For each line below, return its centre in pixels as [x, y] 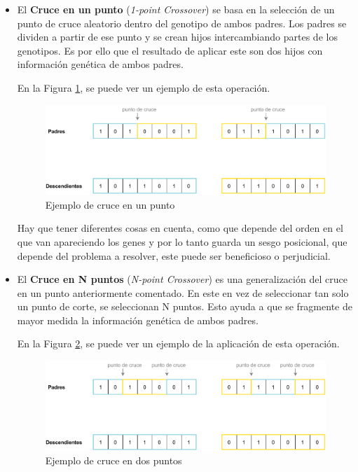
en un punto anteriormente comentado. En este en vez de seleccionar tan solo [183, 292]
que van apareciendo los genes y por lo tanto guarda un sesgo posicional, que [182, 241]
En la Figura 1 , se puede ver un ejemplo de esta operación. [144, 87]
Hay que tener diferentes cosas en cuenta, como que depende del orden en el [180, 228]
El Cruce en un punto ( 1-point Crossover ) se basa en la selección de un [176, 9]
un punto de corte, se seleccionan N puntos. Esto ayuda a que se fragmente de [185, 306]
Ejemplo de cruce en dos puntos [113, 460]
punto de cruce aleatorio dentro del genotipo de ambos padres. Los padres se [182, 23]
